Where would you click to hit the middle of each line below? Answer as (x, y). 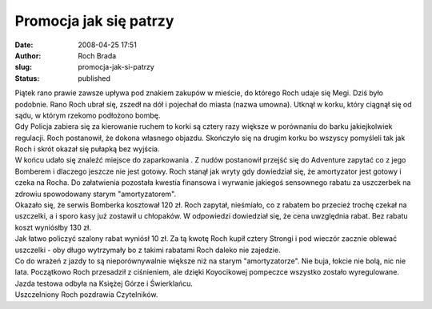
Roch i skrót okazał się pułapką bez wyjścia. (87, 149)
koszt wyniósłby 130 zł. (53, 227)
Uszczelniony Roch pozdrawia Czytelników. (86, 295)
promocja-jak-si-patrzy (116, 67)
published (94, 78)
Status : (27, 78)
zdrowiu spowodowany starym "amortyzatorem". (95, 194)
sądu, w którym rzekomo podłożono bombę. (88, 115)
